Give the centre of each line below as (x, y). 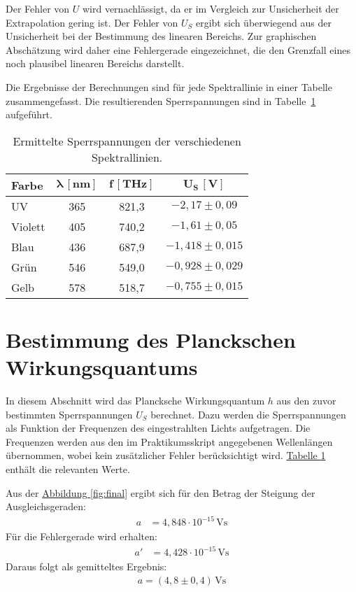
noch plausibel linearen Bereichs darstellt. (95, 63)
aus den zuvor (306, 401)
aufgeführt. (29, 114)
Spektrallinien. (127, 157)
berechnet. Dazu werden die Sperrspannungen (248, 414)
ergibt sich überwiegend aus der (263, 22)
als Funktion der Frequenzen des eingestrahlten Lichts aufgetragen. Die (158, 428)
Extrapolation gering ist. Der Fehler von (92, 22)
